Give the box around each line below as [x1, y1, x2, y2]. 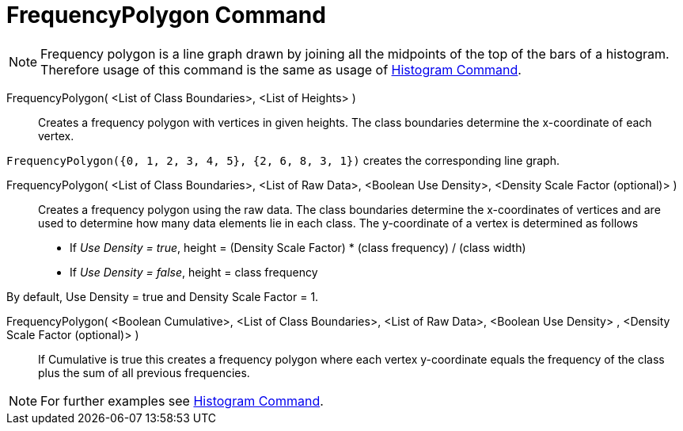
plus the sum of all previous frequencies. [38, 365, 250, 380]
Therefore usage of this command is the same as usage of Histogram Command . [40, 61, 522, 78]
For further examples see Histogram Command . [40, 392, 324, 409]
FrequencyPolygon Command [6, 2, 326, 29]
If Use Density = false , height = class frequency [70, 265, 318, 279]
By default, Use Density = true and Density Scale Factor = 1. [6, 289, 319, 303]
